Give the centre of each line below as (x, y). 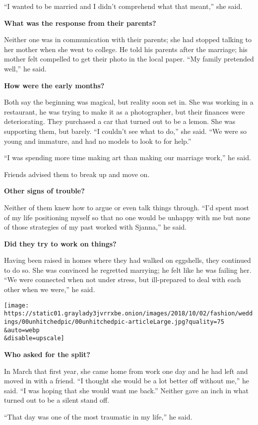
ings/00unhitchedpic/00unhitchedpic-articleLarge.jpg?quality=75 (114, 322)
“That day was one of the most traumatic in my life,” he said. (98, 416)
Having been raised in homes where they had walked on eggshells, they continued (128, 260)
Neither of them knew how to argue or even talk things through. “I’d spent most (127, 207)
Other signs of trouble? (44, 191)
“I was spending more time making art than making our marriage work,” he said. (128, 157)
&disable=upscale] (34, 338)
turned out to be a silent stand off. (57, 400)
